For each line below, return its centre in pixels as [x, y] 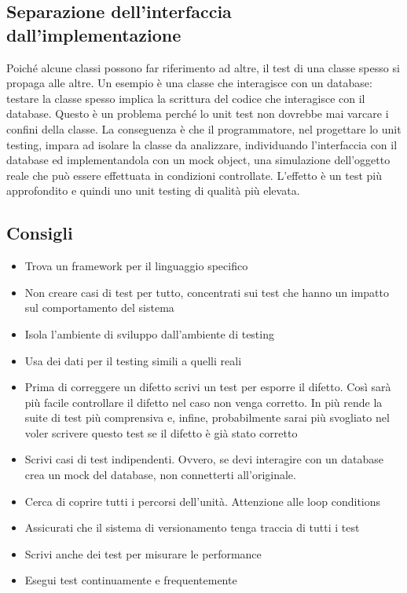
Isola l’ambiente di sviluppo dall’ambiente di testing [149, 333]
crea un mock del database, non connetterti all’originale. [160, 475]
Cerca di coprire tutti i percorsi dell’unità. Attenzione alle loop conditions [203, 501]
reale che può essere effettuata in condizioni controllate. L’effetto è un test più [194, 175]
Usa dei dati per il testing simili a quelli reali [133, 360]
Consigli [40, 233]
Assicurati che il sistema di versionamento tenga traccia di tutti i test [192, 527]
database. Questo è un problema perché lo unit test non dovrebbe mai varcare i [198, 113]
